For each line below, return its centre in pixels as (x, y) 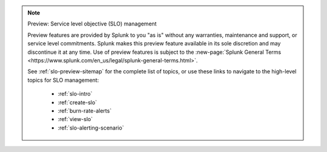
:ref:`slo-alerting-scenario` (91, 128)
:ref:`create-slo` (77, 102)
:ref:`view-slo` (75, 119)
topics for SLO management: (63, 80)
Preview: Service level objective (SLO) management (92, 24)
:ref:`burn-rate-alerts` (85, 111)
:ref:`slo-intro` (75, 94)
